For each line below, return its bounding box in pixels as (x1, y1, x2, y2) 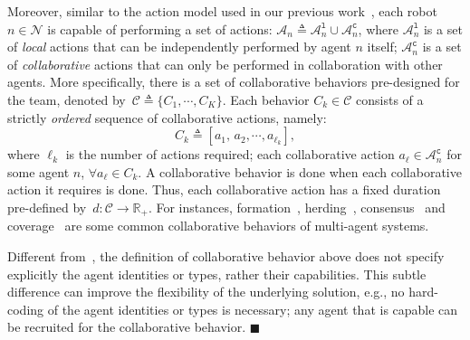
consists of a (356, 90, 424, 109)
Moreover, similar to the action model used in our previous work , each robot (7, 2, 437, 20)
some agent (7, 162, 70, 181)
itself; (367, 37, 398, 56)
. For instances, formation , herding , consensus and (148, 197, 446, 216)
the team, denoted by (7, 90, 126, 109)
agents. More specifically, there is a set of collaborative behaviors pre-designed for (7, 72, 460, 91)
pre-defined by (7, 197, 87, 216)
